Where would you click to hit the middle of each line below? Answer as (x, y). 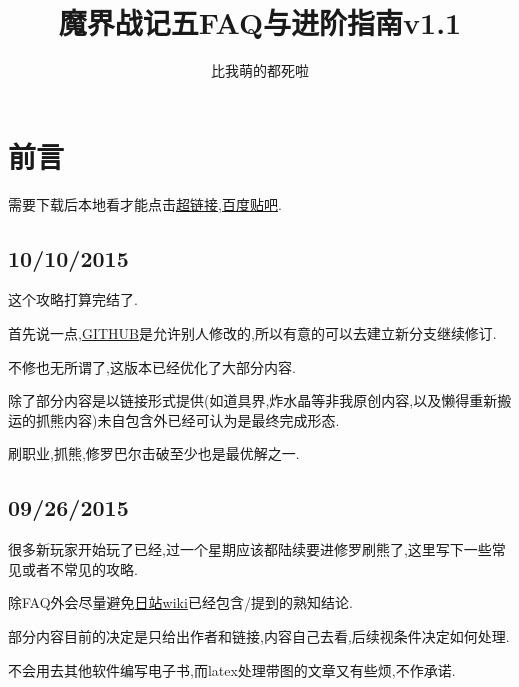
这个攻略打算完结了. (73, 299)
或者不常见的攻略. (79, 568)
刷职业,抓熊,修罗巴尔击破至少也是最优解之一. (154, 453)
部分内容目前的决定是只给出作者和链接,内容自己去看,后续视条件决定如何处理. (259, 636)
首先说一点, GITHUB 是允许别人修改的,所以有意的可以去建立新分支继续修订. (252, 333)
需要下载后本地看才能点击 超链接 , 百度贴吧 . (145, 203)
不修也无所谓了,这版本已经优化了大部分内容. (152, 366)
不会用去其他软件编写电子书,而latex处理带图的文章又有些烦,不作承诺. (232, 669)
